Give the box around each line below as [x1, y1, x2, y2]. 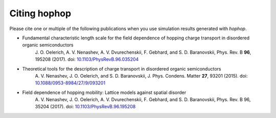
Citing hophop [9, 8, 72, 19]
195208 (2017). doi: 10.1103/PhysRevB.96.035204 [35, 56, 139, 62]
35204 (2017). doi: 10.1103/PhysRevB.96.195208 [35, 104, 136, 110]
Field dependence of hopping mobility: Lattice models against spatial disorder [22, 89, 187, 96]
